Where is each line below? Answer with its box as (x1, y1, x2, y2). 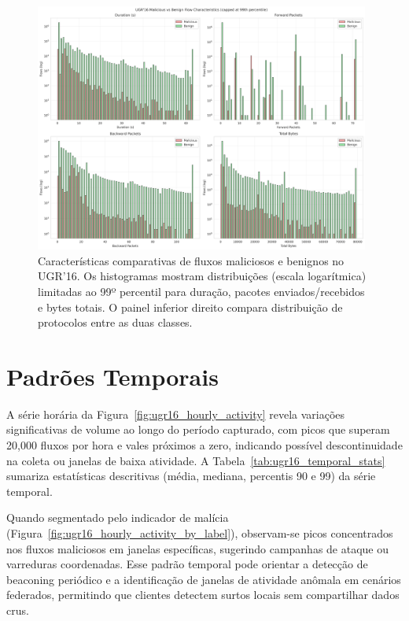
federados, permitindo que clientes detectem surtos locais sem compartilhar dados (6, 586, 400, 603)
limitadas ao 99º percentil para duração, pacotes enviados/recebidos (38, 283, 365, 299)
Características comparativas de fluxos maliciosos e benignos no (38, 252, 345, 268)
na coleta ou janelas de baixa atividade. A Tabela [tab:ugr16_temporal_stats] (6, 452, 385, 468)
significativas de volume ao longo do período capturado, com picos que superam (6, 421, 390, 438)
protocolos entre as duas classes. (38, 314, 193, 331)
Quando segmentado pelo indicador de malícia (6, 509, 229, 526)
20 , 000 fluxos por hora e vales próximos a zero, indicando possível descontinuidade (6, 437, 403, 453)
